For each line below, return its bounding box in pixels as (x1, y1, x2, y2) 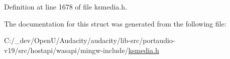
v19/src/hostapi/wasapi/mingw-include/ (4, 44, 129, 55)
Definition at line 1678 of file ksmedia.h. (4, 1, 127, 11)
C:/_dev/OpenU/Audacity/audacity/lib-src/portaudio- (4, 35, 175, 45)
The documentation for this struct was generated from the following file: (4, 18, 226, 28)
